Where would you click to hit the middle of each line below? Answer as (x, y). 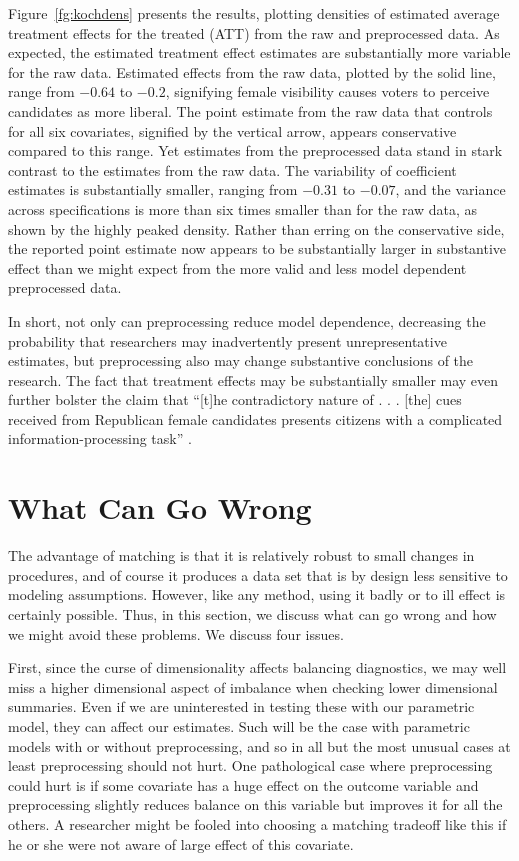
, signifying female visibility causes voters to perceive (327, 91)
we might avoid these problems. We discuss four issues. (176, 633)
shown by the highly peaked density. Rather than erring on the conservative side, (256, 228)
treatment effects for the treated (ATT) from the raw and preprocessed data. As (254, 32)
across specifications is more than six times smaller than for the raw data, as (243, 208)
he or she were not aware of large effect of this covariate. (181, 843)
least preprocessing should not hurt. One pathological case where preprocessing (250, 765)
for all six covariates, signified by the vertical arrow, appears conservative (232, 130)
